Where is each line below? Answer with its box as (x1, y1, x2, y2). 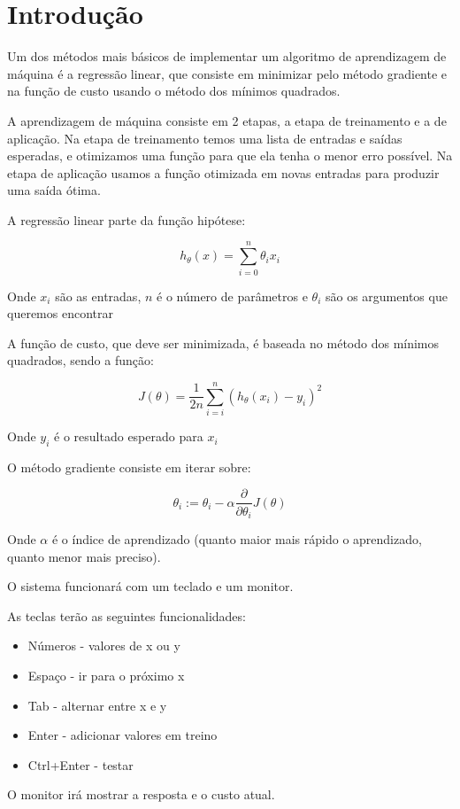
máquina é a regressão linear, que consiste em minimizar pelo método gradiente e (7, 64, 448, 82)
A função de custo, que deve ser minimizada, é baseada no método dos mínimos (7, 333, 440, 352)
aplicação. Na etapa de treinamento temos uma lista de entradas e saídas (7, 128, 402, 147)
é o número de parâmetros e (157, 286, 308, 305)
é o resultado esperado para (54, 427, 203, 446)
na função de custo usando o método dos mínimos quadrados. (7, 82, 341, 100)
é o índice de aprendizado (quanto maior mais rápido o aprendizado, (51, 530, 422, 548)
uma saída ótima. (7, 181, 101, 199)
